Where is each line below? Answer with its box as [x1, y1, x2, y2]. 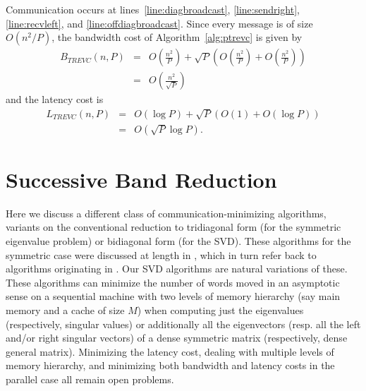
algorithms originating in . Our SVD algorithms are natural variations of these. [6, 261, 348, 276]
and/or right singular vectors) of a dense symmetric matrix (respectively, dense [6, 330, 348, 345]
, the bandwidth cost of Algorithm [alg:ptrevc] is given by [51, 30, 303, 44]
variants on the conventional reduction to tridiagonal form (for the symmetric [6, 219, 341, 234]
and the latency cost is [6, 92, 104, 107]
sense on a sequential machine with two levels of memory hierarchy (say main [6, 289, 341, 303]
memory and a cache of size [6, 302, 125, 317]
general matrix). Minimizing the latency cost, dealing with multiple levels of [6, 344, 334, 359]
